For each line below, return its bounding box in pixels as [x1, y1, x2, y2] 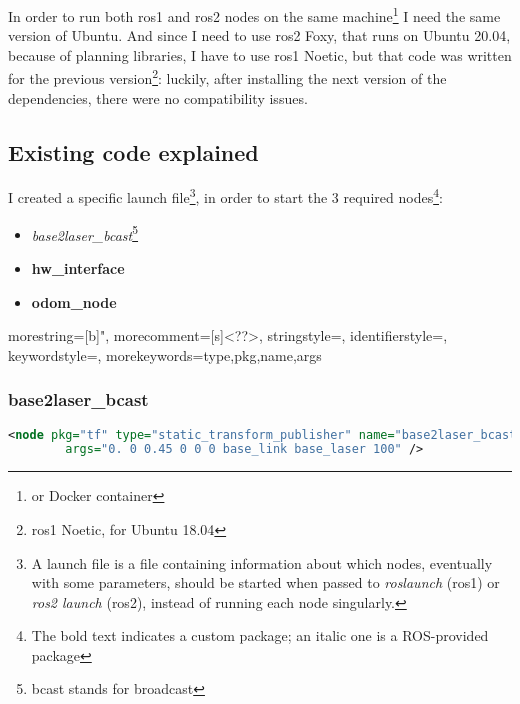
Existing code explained [8, 136, 259, 167]
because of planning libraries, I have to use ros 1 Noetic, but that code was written [8, 44, 512, 65]
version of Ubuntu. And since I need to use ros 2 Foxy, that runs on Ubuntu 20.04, [8, 25, 511, 46]
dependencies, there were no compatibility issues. [8, 87, 308, 108]
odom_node [31, 291, 117, 312]
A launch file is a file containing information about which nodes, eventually [31, 552, 493, 573]
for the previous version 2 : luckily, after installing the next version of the [8, 65, 447, 89]
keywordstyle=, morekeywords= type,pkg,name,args [8, 344, 322, 365]
